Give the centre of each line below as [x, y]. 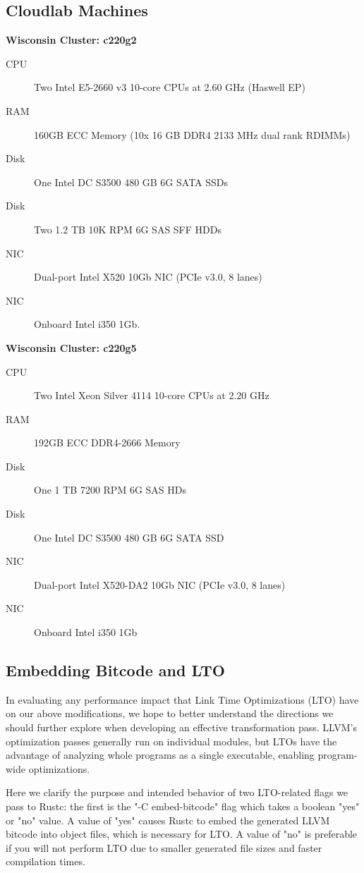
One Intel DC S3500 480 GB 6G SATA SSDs [131, 182]
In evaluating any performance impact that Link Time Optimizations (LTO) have [182, 699]
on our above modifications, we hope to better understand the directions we [170, 713]
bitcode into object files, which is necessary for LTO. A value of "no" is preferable [182, 834]
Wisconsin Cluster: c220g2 [71, 40]
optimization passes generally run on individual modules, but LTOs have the [171, 741]
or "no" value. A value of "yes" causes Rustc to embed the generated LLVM [168, 820]
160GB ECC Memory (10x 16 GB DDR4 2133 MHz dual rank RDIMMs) [192, 134]
